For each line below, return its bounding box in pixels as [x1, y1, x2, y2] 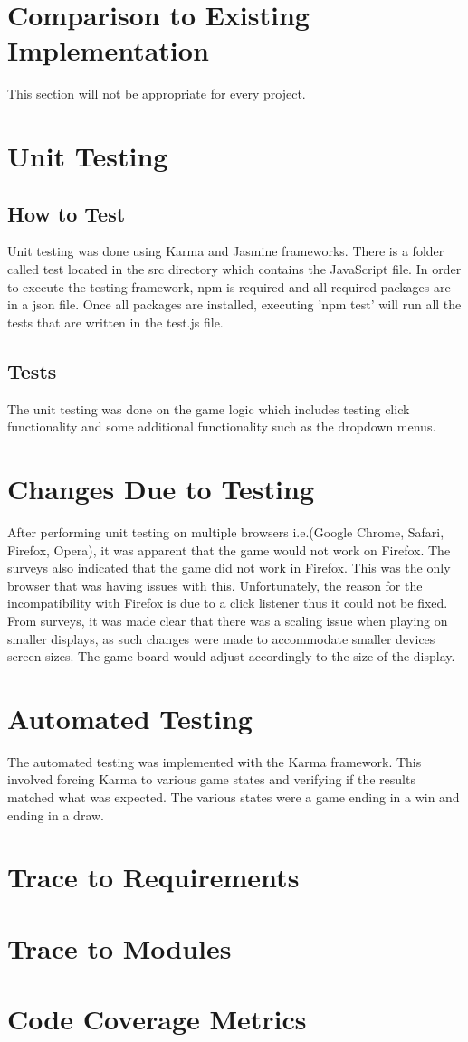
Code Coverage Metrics [7, 1000, 307, 1037]
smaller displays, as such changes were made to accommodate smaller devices [7, 629, 435, 648]
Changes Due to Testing [7, 470, 315, 507]
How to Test [7, 199, 126, 227]
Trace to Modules [7, 929, 232, 966]
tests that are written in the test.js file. [7, 312, 224, 331]
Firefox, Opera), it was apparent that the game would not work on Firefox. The [7, 540, 451, 559]
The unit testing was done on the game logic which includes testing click [7, 399, 410, 418]
